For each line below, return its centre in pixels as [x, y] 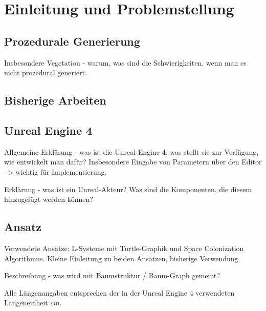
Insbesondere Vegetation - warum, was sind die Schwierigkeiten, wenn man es [125, 62]
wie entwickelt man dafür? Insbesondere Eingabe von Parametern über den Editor [133, 162]
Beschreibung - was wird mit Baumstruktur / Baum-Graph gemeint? [112, 275]
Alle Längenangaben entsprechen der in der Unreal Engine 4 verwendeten [119, 292]
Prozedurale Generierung [72, 41]
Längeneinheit [26, 303]
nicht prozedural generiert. [46, 72]
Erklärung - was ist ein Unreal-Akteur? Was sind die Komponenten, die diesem [128, 189]
